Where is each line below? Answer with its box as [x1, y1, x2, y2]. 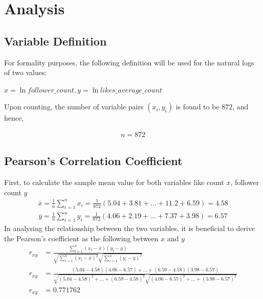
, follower [230, 177, 259, 188]
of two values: [4, 67, 47, 78]
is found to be [176, 101, 220, 112]
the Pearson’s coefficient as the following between [4, 233, 159, 243]
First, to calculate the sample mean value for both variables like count [4, 177, 224, 188]
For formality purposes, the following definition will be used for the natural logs [4, 57, 254, 67]
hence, [4, 112, 24, 123]
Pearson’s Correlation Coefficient [4, 153, 183, 169]
